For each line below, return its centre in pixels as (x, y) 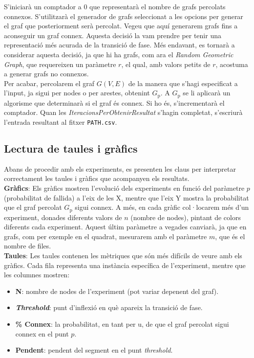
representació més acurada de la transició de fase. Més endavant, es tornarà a (119, 45)
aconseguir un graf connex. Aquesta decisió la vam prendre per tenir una (113, 35)
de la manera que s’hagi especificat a (183, 83)
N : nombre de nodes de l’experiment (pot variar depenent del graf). (117, 291)
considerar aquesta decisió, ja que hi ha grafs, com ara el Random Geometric (119, 54)
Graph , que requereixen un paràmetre (60, 64)
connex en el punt (42, 333)
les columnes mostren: (37, 275)
